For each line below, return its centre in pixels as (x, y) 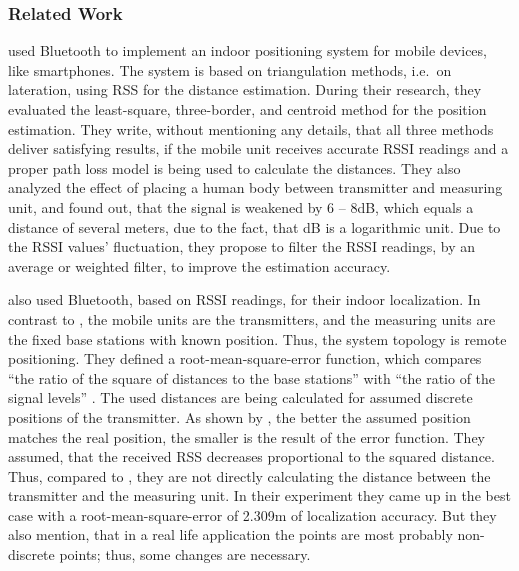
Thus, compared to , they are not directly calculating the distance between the (249, 475)
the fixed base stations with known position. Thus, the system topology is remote (257, 338)
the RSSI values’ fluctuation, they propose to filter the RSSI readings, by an (242, 246)
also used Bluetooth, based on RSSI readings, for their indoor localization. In (244, 299)
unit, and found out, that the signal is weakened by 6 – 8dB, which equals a (241, 206)
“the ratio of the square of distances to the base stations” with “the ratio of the (252, 377)
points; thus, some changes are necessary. (185, 554)
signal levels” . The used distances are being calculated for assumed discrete (240, 397)
